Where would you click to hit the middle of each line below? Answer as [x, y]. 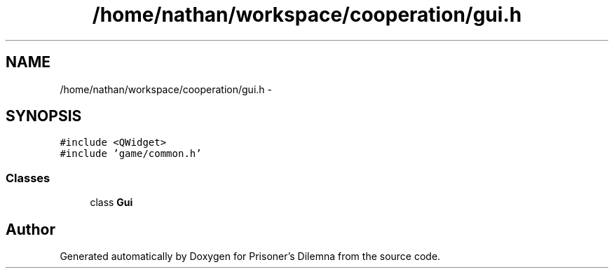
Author [30, 229]
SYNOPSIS [44, 116]
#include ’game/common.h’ [131, 154]
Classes [28, 178]
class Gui [111, 203]
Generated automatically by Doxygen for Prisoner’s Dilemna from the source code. [250, 256]
